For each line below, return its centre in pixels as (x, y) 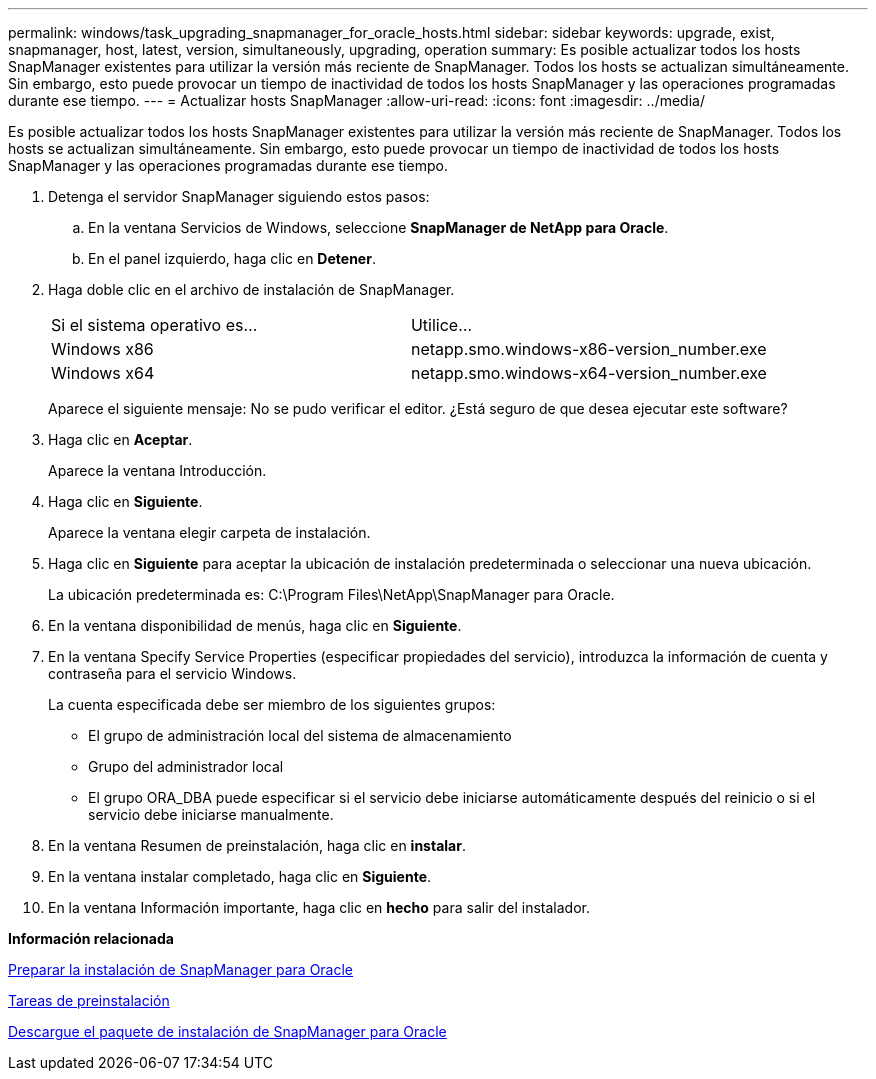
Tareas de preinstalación (89, 1000)
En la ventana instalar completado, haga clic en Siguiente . (240, 876)
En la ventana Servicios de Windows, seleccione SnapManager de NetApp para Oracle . (378, 227)
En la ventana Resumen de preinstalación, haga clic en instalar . (257, 845)
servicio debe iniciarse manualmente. (211, 814)
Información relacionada (91, 938)
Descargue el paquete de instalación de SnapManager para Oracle (227, 1031)
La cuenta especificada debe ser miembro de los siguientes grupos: (272, 704)
